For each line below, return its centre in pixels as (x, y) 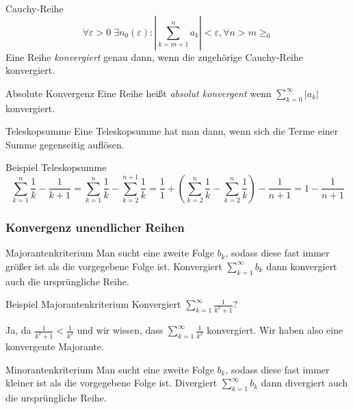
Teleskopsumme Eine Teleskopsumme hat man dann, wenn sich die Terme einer (172, 131)
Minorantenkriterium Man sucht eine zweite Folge (110, 369)
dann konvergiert (302, 266)
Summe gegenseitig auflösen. (65, 144)
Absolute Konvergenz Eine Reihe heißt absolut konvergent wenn (139, 93)
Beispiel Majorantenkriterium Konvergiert (93, 304)
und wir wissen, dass (120, 330)
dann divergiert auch (304, 383)
